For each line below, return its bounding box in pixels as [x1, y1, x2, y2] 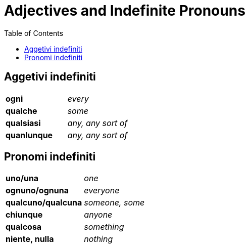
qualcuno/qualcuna [6, 197, 82, 208]
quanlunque [6, 130, 53, 140]
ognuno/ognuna [6, 185, 69, 196]
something [84, 222, 124, 232]
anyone [84, 210, 113, 220]
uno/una [6, 173, 39, 184]
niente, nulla [6, 234, 54, 244]
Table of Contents [4, 28, 64, 37]
